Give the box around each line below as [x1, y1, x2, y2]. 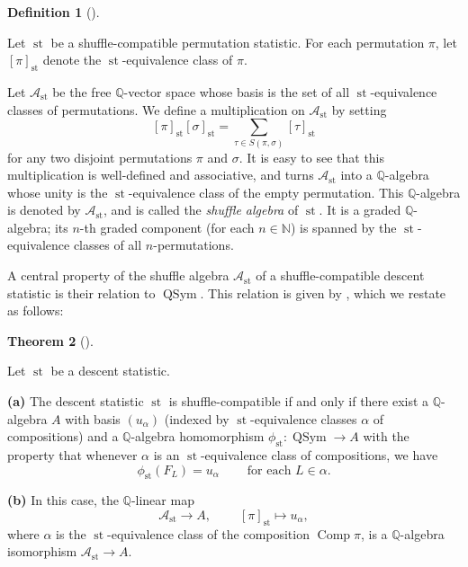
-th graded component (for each [79, 217, 255, 236]
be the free [52, 82, 112, 101]
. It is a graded [319, 200, 401, 219]
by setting [331, 100, 387, 119]
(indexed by [164, 409, 229, 428]
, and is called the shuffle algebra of [103, 200, 299, 219]
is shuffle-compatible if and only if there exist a [168, 392, 429, 411]
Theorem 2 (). [7, 331, 94, 350]
